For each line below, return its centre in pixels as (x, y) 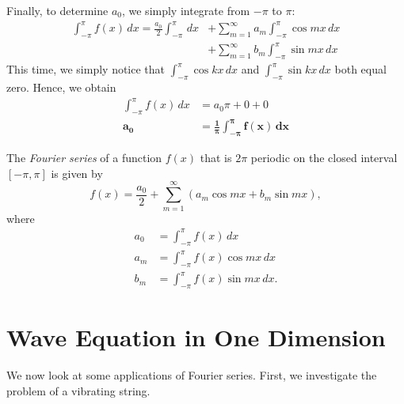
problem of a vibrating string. (78, 390)
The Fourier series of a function (84, 158)
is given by (77, 173)
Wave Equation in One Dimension (196, 337)
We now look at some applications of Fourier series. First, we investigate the (192, 375)
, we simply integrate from (186, 10)
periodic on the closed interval (324, 158)
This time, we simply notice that (86, 69)
